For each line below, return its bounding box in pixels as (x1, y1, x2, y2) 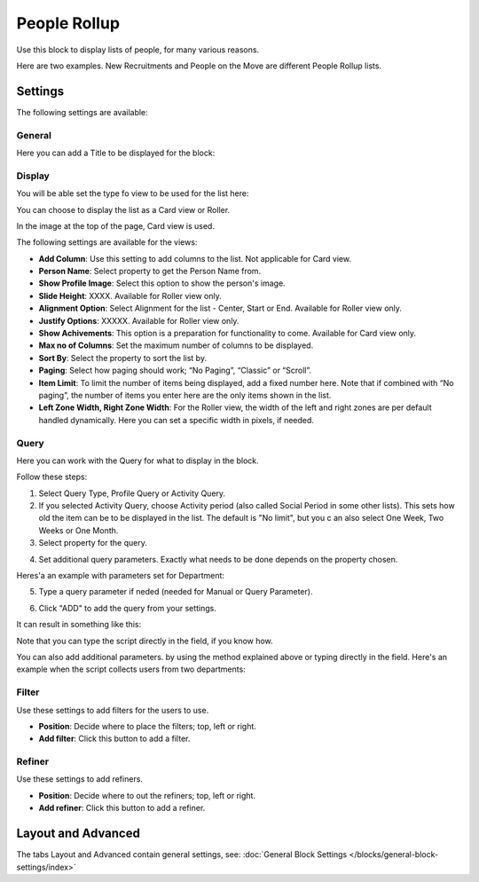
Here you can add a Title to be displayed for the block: (16, 147, 216, 158)
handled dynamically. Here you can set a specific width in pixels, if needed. (38, 414, 315, 425)
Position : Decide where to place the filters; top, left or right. (38, 721, 257, 731)
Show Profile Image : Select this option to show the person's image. (38, 278, 286, 288)
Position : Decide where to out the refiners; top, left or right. (38, 790, 256, 800)
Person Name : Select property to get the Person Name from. (38, 266, 262, 277)
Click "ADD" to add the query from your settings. (38, 602, 217, 613)
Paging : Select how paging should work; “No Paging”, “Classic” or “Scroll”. (38, 365, 312, 376)
